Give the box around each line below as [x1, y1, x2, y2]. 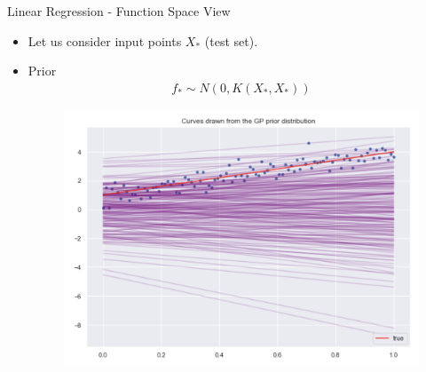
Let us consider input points [28, 31, 182, 50]
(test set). [204, 31, 258, 50]
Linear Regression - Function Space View [7, 2, 231, 20]
